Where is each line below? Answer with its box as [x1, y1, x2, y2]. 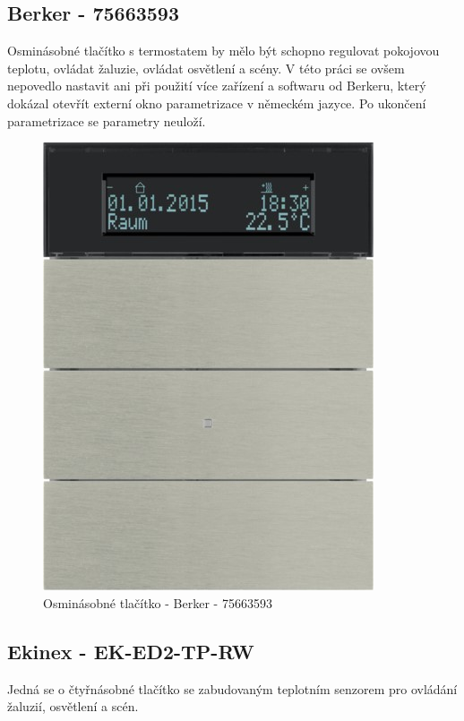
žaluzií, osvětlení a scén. [7, 697, 139, 716]
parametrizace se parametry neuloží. [7, 111, 206, 130]
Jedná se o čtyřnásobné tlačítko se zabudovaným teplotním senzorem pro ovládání [7, 679, 458, 698]
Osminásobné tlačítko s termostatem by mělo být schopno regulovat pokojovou [7, 41, 440, 60]
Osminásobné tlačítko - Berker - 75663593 [43, 593, 272, 612]
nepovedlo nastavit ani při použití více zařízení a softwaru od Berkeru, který [7, 76, 426, 95]
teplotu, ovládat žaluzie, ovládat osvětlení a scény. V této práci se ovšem [7, 58, 405, 77]
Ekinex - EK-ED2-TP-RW [7, 637, 254, 665]
